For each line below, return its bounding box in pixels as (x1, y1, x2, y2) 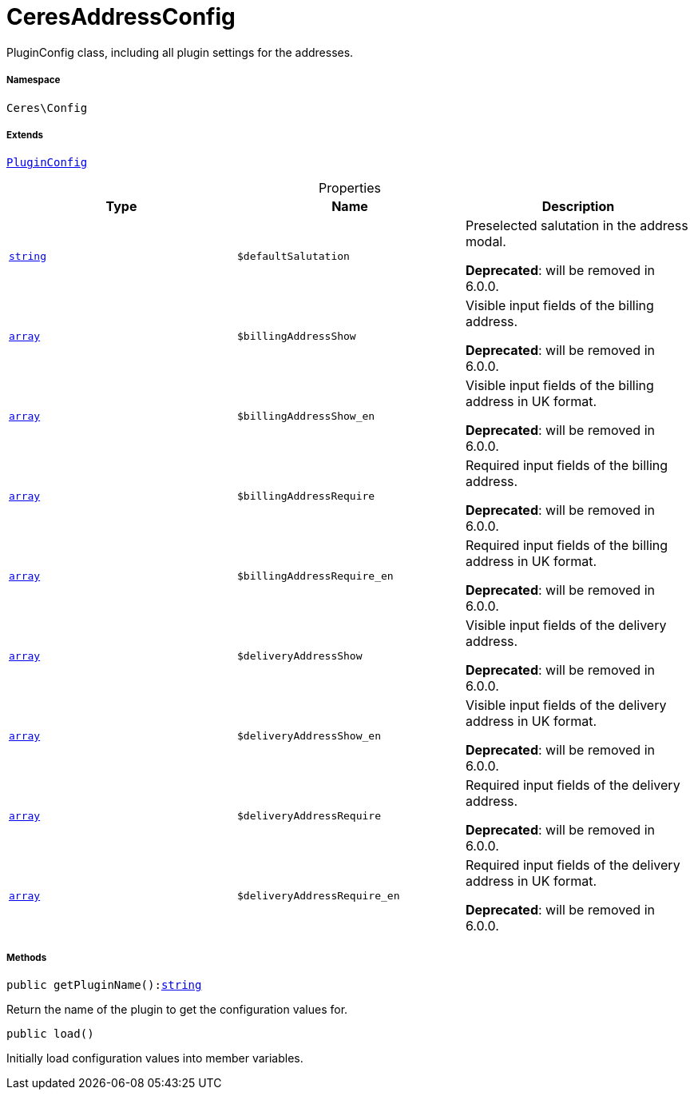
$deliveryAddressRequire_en (236, 889, 400, 902)
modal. (465, 233, 506, 250)
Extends (6, 129, 44, 141)
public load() (6, 1027, 94, 1041)
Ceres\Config (6, 101, 88, 114)
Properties (319, 180, 381, 197)
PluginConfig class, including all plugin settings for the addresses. (6, 45, 354, 59)
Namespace (6, 74, 61, 86)
